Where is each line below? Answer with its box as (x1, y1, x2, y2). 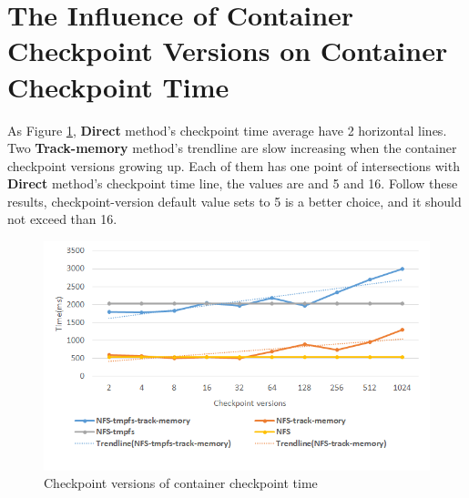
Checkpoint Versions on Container (7, 32, 448, 69)
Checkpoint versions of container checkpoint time (44, 473, 318, 493)
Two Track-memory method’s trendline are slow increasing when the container (7, 138, 457, 158)
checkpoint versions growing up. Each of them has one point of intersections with (7, 156, 460, 175)
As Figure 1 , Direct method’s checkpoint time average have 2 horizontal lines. (7, 120, 447, 139)
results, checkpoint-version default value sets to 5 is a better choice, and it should (7, 191, 462, 210)
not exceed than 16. (7, 209, 117, 229)
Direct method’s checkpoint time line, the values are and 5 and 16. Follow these (7, 174, 458, 193)
